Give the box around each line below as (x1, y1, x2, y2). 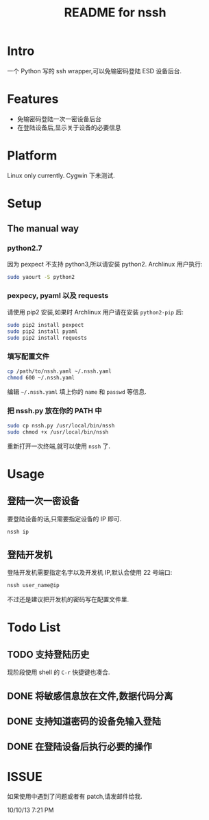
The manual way (7, 223, 79, 234)
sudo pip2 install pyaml (7, 327, 78, 335)
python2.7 (7, 243, 42, 253)
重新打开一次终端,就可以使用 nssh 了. (7, 442, 111, 450)
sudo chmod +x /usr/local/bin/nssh (7, 428, 109, 436)
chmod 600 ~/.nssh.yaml (7, 374, 75, 381)
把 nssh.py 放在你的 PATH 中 (7, 406, 102, 416)
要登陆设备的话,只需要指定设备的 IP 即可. (7, 514, 122, 523)
